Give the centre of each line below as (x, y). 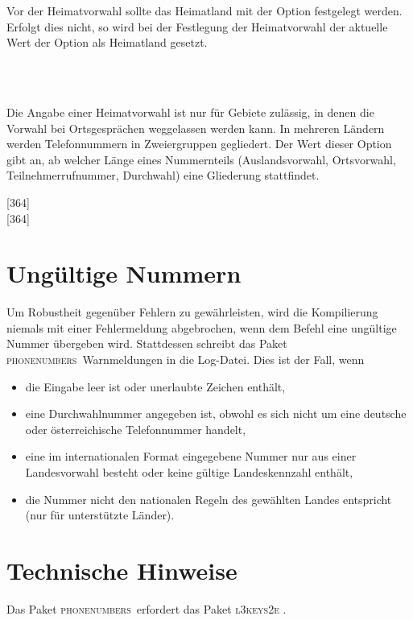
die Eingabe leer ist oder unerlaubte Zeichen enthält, (155, 386)
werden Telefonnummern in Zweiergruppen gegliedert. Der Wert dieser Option (199, 144)
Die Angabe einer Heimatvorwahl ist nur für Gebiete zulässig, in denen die (190, 112)
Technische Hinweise (122, 570)
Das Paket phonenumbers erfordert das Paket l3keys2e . (147, 608)
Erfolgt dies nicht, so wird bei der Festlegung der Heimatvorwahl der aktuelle (197, 26)
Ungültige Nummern (124, 273)
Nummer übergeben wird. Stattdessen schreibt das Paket (147, 343)
